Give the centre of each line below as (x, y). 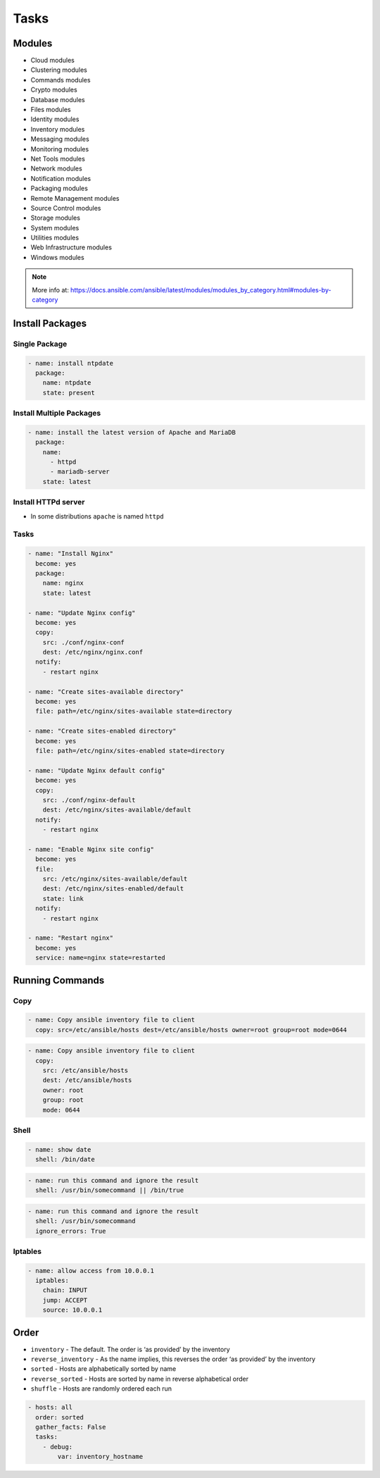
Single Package (40, 344)
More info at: (51, 290)
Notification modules (61, 178)
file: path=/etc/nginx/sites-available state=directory (134, 711)
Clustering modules (59, 70)
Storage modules (56, 218)
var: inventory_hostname (100, 1457)
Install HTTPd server (49, 502)
